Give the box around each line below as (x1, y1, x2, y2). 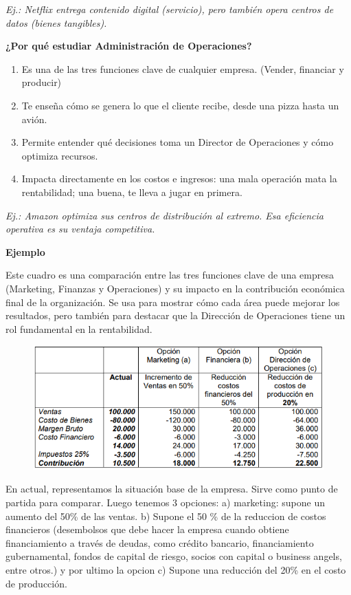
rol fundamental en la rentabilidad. (5, 321, 152, 336)
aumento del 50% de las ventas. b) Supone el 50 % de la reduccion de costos (5, 508, 326, 523)
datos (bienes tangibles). (5, 15, 107, 30)
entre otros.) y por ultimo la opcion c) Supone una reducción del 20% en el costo (5, 562, 346, 576)
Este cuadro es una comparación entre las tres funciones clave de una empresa (5, 268, 334, 282)
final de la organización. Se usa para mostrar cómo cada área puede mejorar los (5, 294, 340, 309)
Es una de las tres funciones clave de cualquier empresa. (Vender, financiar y (21, 61, 344, 76)
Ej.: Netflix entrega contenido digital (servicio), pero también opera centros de (5, 2, 334, 16)
